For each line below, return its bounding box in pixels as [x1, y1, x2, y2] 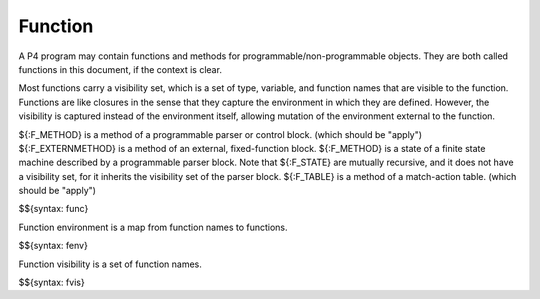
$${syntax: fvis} [18, 276, 85, 289]
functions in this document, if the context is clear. [18, 63, 222, 75]
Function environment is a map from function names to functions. [18, 221, 289, 233]
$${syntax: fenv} [18, 240, 89, 252]
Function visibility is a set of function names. [18, 258, 202, 270]
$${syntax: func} [18, 203, 89, 215]
